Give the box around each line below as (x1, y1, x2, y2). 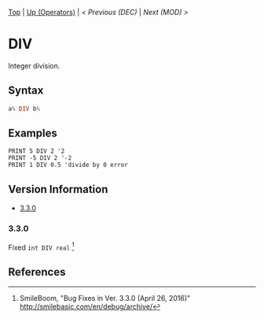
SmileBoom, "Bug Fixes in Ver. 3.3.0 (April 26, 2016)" (19, 294, 191, 303)
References (8, 265, 66, 279)
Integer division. (8, 61, 60, 70)
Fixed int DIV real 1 (8, 241, 75, 252)
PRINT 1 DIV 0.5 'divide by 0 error (8, 161, 128, 169)
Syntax (8, 83, 44, 98)
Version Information (8, 182, 108, 196)
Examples (8, 127, 57, 140)
